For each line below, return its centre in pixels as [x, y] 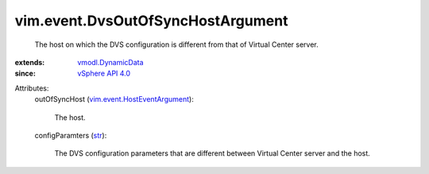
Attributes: [32, 88]
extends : [30, 62]
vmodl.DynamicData [110, 62]
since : [25, 73]
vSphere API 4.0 [104, 73]
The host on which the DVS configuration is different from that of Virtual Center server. [177, 44]
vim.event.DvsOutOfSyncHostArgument [151, 21]
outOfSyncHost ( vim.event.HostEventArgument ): [114, 99]
